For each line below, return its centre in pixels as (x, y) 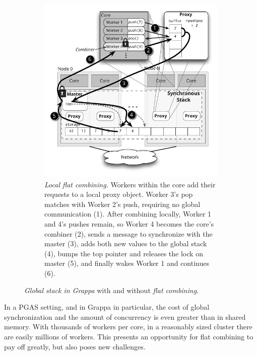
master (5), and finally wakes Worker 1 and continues (127, 263)
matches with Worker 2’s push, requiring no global (122, 204)
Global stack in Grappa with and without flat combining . (111, 290)
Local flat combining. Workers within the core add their (130, 184)
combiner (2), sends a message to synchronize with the (128, 233)
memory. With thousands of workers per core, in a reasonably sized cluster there (128, 327)
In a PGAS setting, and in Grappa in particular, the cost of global (107, 307)
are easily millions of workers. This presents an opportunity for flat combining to (129, 336)
